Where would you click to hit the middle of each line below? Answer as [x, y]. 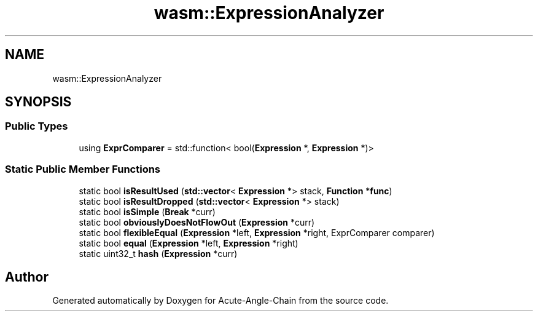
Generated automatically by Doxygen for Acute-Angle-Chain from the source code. [220, 301]
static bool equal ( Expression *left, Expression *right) [189, 243]
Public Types [37, 126]
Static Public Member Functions [83, 169]
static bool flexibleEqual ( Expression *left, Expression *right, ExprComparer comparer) [257, 232]
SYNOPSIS [38, 102]
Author [27, 277]
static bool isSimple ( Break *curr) [147, 211]
